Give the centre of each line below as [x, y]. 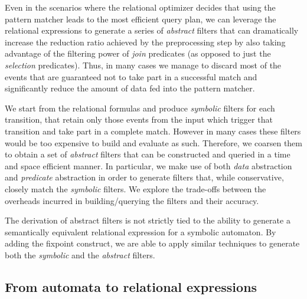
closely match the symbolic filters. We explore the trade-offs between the [135, 188]
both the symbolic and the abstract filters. [80, 254]
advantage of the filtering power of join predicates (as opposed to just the [138, 53]
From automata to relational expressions [131, 286]
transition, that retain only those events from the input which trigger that [139, 119]
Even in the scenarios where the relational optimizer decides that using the [140, 7]
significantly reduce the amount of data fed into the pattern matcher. [130, 88]
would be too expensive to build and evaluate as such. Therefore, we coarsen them [153, 142]
